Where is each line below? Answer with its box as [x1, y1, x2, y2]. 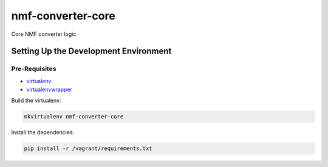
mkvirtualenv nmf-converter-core [24, 113, 124, 120]
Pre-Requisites [11, 64, 56, 73]
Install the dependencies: [11, 129, 75, 136]
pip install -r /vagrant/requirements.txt [24, 145, 152, 152]
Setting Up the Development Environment [11, 46, 172, 56]
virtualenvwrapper [26, 86, 73, 94]
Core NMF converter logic [11, 30, 77, 38]
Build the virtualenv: [11, 97, 61, 104]
